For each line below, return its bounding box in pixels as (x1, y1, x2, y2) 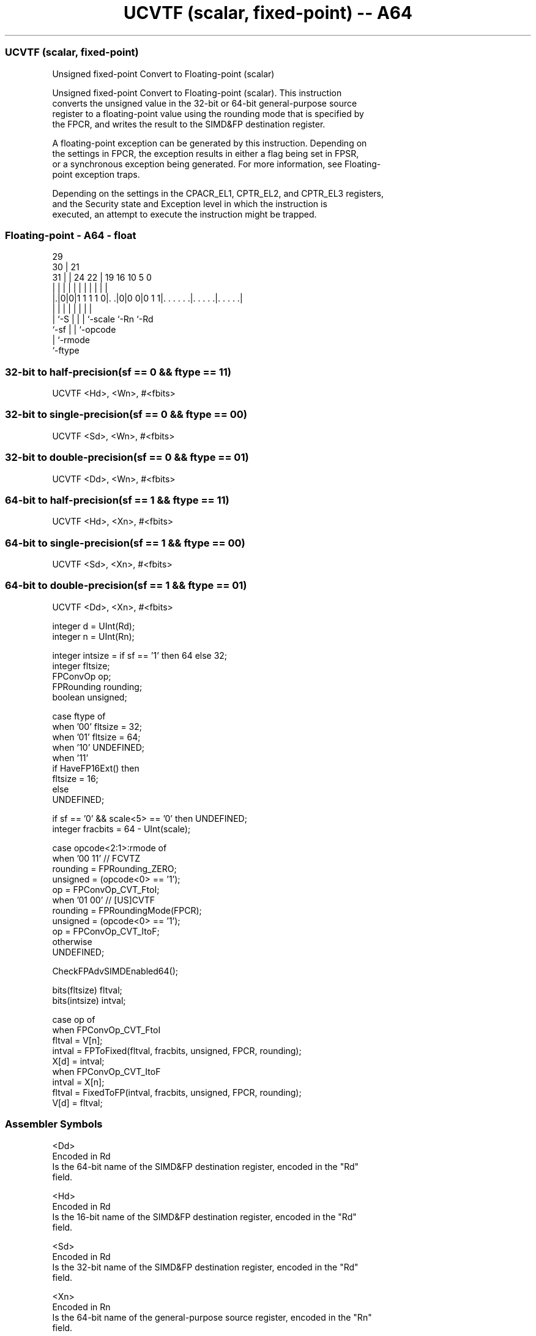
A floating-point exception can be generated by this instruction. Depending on (52, 137, 367, 148)
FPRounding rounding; (52, 681, 143, 692)
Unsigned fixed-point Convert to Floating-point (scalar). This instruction (52, 87, 342, 98)
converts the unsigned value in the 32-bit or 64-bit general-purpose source (52, 97, 357, 108)
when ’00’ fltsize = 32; (52, 721, 143, 732)
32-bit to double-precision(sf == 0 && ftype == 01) (5, 451, 249, 464)
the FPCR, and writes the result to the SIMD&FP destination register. (52, 118, 326, 129)
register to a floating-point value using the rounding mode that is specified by (52, 108, 364, 119)
